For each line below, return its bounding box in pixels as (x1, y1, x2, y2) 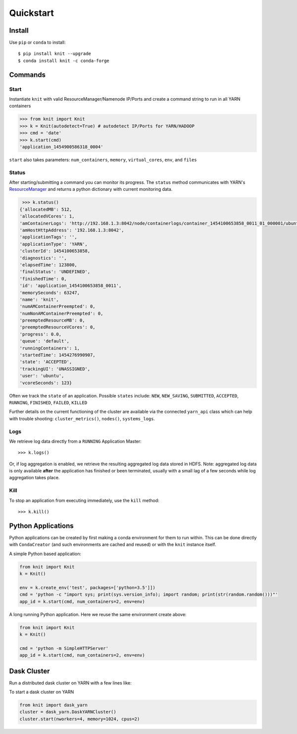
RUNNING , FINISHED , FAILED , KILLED (9, 399, 88, 405)
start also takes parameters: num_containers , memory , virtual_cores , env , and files (9, 157, 198, 163)
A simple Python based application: (9, 551, 82, 557)
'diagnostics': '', (19, 255, 67, 261)
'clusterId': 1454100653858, (19, 248, 91, 254)
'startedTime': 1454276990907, (19, 352, 96, 358)
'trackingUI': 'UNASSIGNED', (19, 366, 91, 372)
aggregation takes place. (9, 475, 60, 481)
